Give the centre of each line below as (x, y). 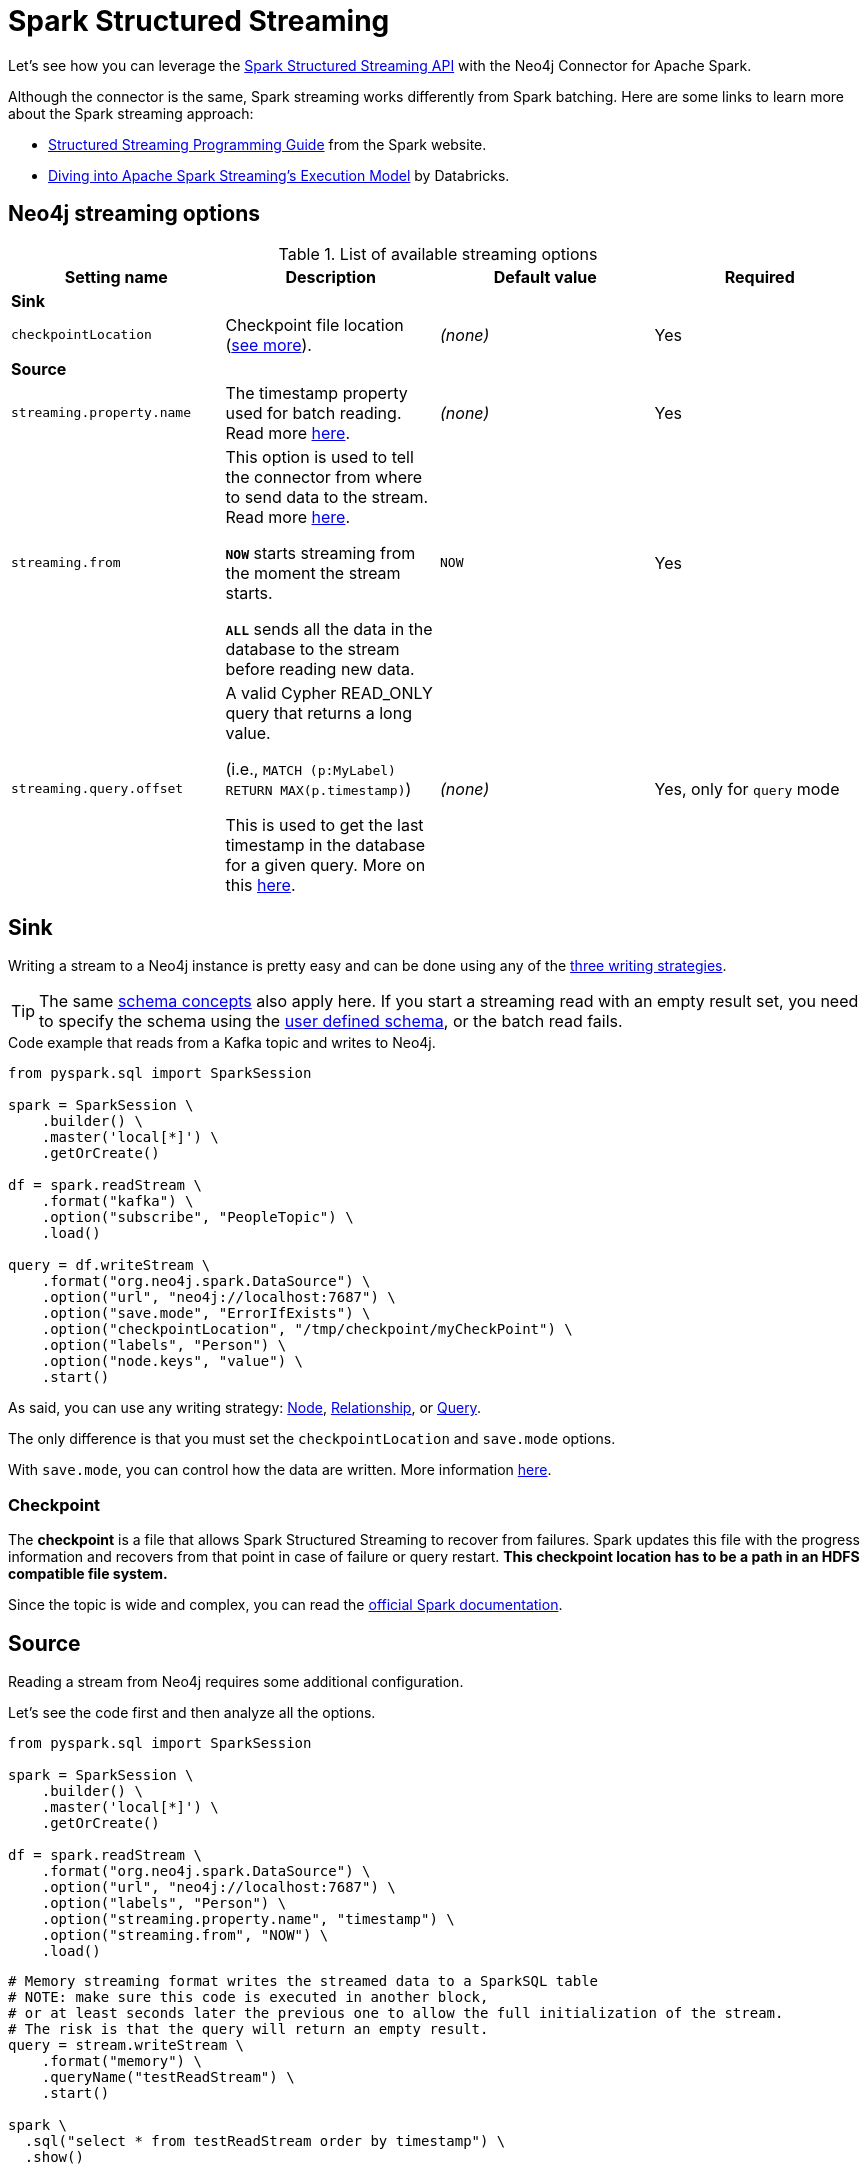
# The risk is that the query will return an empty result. (248, 2029)
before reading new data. (320, 668)
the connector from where (324, 476)
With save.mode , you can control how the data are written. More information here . (280, 1470)
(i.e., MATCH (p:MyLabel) (310, 768)
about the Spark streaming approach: (131, 113)
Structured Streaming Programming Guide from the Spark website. (267, 144)
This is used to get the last (324, 824)
